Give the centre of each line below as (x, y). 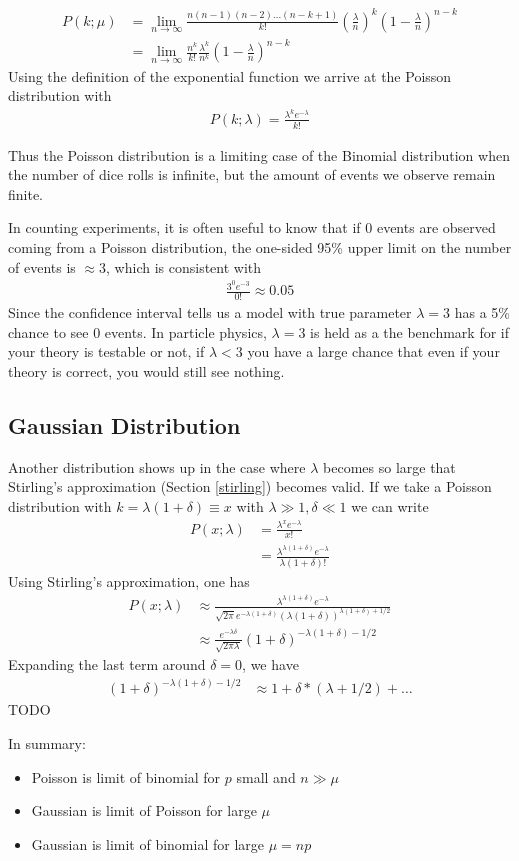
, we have (270, 664)
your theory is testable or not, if (106, 351)
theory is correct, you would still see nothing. (146, 370)
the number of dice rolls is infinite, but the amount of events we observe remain (252, 174)
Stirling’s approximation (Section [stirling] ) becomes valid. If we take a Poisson (250, 486)
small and (266, 776)
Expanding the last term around (107, 664)
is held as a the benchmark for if (410, 331)
